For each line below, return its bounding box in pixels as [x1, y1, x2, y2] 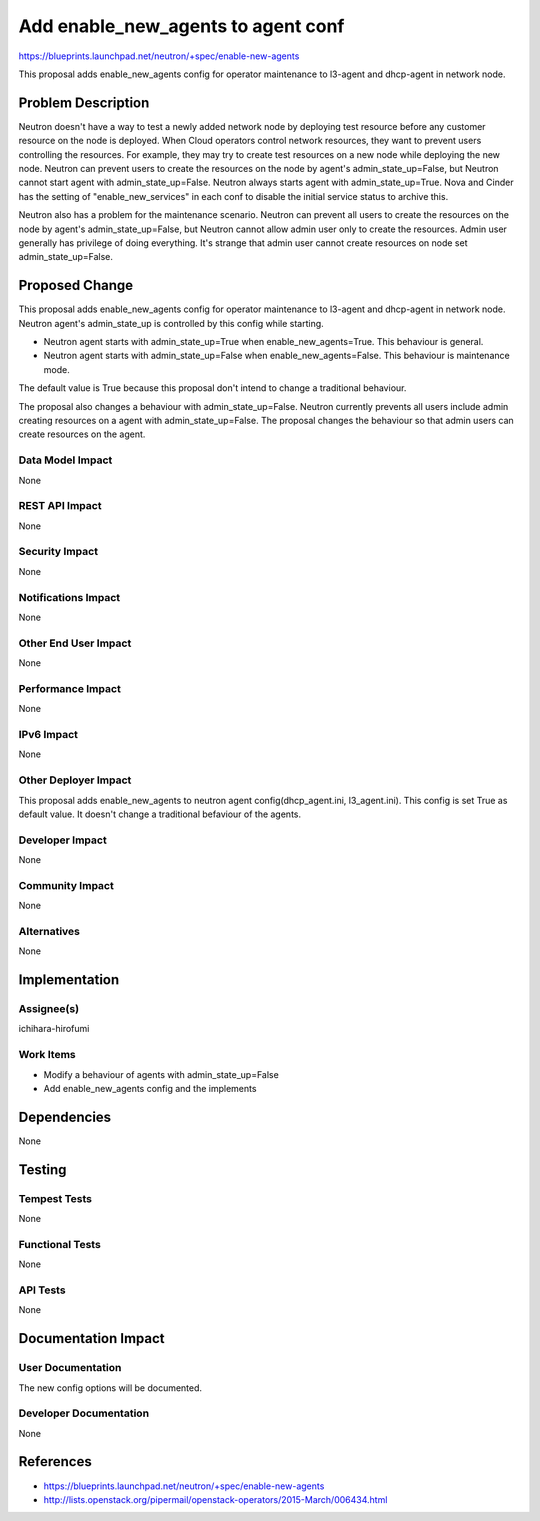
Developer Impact [18, 833, 107, 847]
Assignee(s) [18, 1002, 80, 1016]
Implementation [18, 971, 120, 989]
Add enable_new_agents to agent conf [18, 15, 345, 37]
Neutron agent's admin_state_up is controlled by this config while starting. [18, 317, 324, 329]
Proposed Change [18, 277, 134, 294]
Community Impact [18, 878, 114, 892]
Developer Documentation [18, 1406, 150, 1420]
